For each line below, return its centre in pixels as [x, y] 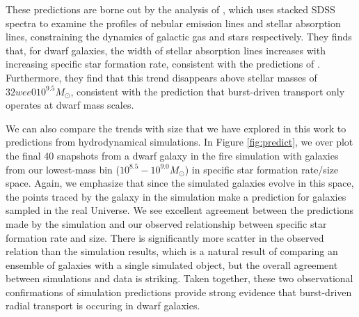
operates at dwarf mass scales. [70, 105]
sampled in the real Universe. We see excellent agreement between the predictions [180, 210]
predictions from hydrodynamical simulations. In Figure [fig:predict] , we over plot [179, 142]
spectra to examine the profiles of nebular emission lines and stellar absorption [173, 23]
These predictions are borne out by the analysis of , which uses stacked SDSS [170, 9]
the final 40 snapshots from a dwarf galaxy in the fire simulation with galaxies [172, 155]
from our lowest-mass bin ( [63, 169]
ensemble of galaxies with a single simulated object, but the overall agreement [172, 264]
